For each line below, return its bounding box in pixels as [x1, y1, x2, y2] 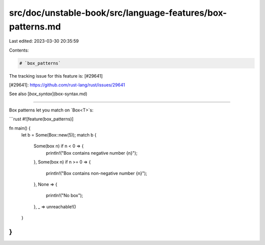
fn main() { [9, 125, 31, 131]
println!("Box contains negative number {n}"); [46, 150, 137, 156]
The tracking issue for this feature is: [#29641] [9, 73, 103, 79]
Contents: [9, 47, 29, 53]
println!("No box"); [46, 192, 83, 198]
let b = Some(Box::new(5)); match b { [21, 132, 97, 138]
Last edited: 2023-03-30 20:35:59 [9, 38, 79, 44]
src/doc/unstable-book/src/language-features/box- [9, 7, 227, 18]
